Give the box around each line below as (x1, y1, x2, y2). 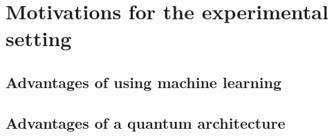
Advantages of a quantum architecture (6, 112, 286, 133)
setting (6, 24, 72, 52)
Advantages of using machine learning (6, 71, 282, 92)
